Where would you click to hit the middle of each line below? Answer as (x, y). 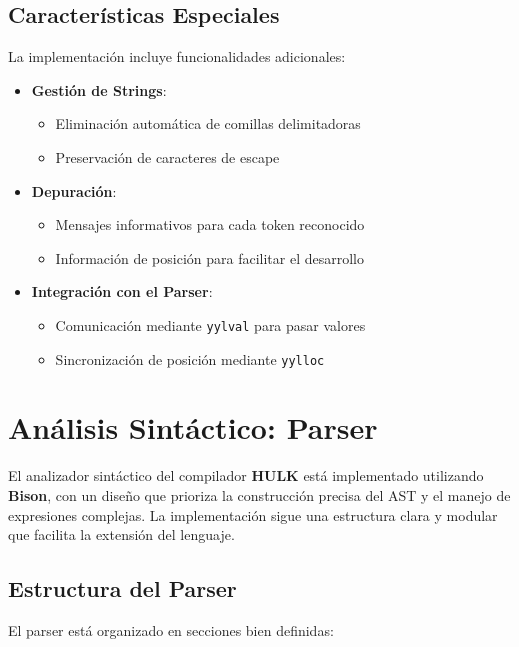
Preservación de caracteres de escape (167, 156)
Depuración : (74, 190)
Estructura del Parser (122, 588)
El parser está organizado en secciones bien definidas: (171, 629)
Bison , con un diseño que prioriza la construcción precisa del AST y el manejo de (259, 494)
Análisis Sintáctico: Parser (193, 427)
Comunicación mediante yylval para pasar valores (210, 324)
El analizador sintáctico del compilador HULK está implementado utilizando (246, 475)
